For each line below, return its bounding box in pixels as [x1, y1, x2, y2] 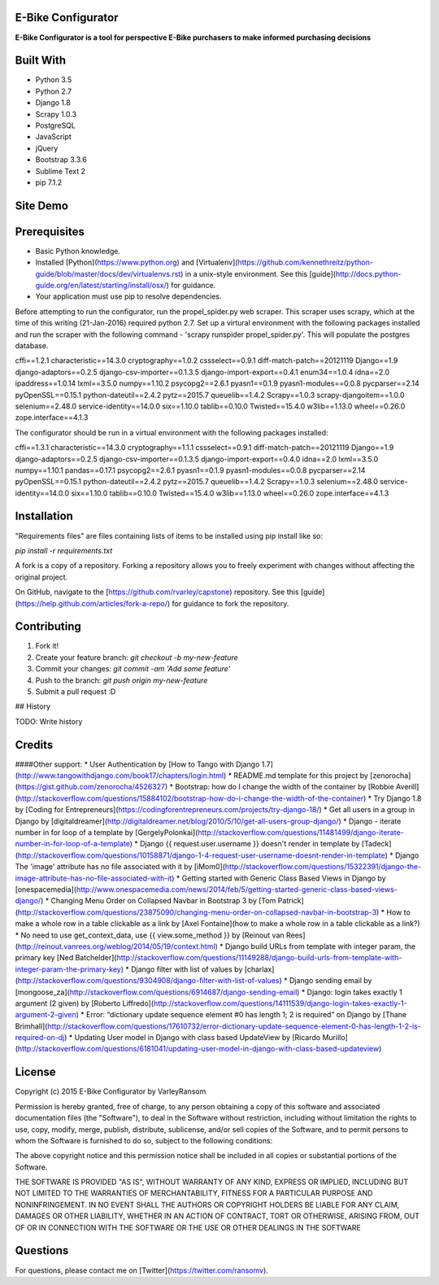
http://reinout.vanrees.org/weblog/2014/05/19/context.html [17, 941, 215, 951]
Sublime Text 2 [35, 166, 85, 176]
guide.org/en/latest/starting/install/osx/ [35, 281, 167, 291]
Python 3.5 [35, 75, 72, 85]
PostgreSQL [35, 120, 76, 130]
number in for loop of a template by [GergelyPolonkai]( [15, 828, 198, 837]
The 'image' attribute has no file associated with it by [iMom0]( [15, 862, 226, 872]
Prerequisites [15, 225, 85, 238]
